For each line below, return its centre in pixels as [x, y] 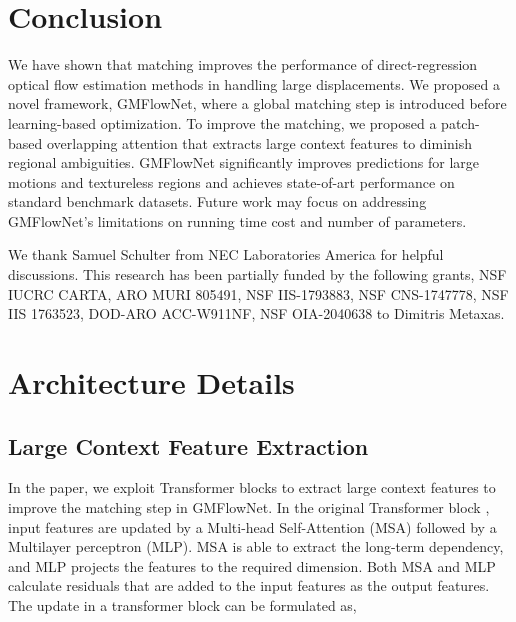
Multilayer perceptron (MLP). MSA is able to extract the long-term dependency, [256, 546]
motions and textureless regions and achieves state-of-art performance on [231, 181]
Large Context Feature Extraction [188, 445]
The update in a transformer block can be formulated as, [182, 604]
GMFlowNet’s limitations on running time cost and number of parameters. [237, 220]
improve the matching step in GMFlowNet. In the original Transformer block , [249, 507]
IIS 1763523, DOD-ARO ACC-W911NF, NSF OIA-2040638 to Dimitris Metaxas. [256, 313]
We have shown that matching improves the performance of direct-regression [243, 64]
